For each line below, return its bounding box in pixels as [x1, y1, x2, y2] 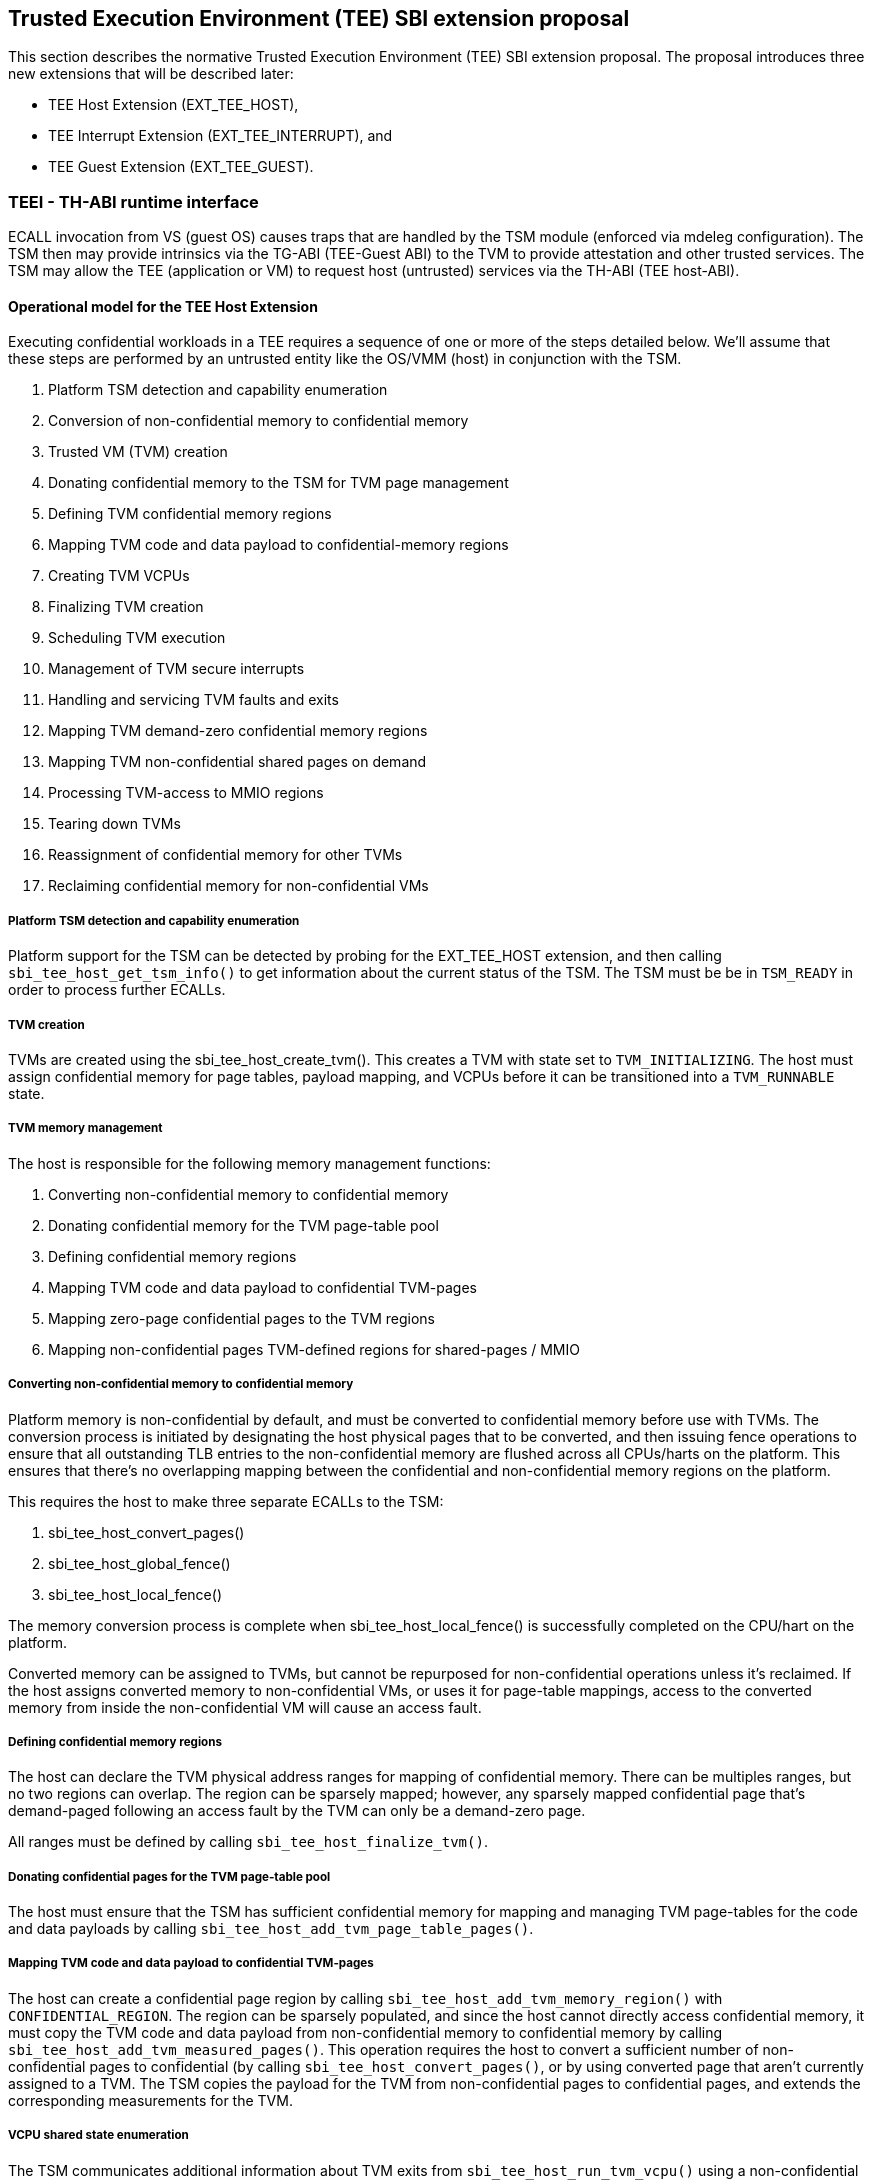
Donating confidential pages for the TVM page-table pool [8, 1869, 331, 1884]
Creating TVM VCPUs [48, 567, 190, 585]
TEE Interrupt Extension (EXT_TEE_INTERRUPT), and [48, 127, 393, 145]
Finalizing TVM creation [48, 598, 204, 616]
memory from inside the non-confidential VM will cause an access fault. [8, 1698, 482, 1716]
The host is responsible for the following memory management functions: [8, 1154, 491, 1172]
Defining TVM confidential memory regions [48, 505, 332, 523]
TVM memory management [8, 1121, 163, 1136]
